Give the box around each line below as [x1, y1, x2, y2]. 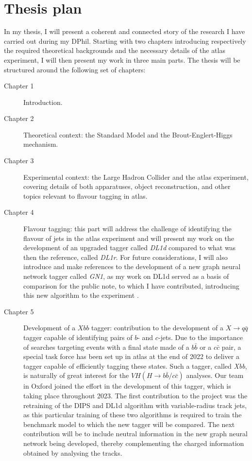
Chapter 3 [4, 155, 34, 166]
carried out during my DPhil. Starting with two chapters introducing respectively [4, 35, 246, 46]
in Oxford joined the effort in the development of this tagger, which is [23, 381, 231, 391]
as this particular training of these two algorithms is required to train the [23, 410, 242, 420]
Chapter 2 [4, 113, 34, 123]
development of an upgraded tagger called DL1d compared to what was [23, 242, 236, 253]
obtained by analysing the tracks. [23, 447, 122, 458]
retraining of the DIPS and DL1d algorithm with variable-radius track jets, [23, 400, 247, 410]
